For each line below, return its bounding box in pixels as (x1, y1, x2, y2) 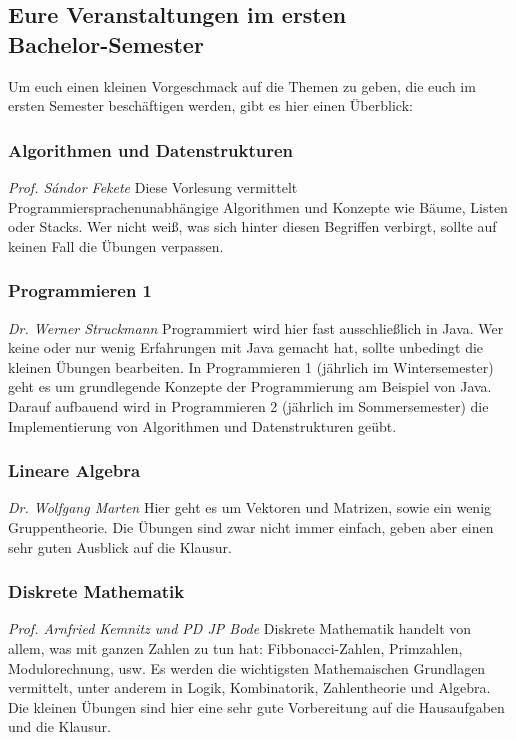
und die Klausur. (8, 716, 111, 737)
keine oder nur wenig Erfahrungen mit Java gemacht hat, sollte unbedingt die (8, 337, 484, 358)
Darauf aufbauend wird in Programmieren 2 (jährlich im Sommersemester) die (8, 395, 489, 416)
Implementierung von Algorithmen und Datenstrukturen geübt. (8, 415, 397, 436)
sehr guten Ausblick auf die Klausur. (8, 536, 232, 557)
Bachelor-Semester (8, 28, 204, 59)
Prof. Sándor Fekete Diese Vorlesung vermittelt (8, 177, 298, 197)
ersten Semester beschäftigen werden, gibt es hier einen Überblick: (8, 95, 413, 116)
